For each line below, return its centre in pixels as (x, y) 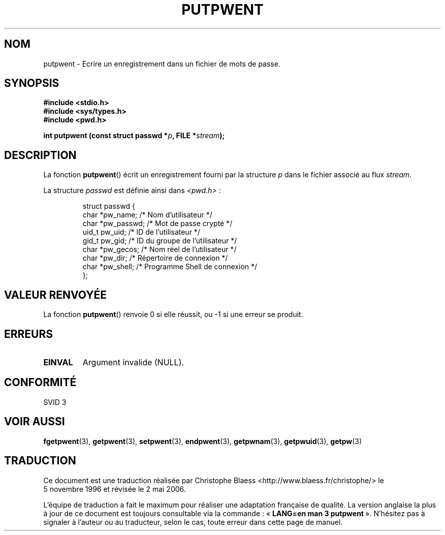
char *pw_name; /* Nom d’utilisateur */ (147, 215)
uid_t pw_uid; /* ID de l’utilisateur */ (141, 232)
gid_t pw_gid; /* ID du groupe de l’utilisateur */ (160, 241)
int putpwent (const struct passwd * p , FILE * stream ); (134, 136)
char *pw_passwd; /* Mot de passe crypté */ (157, 224)
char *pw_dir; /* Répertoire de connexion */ (155, 258)
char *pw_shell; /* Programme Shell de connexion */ (170, 267)
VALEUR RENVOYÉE (55, 295)
